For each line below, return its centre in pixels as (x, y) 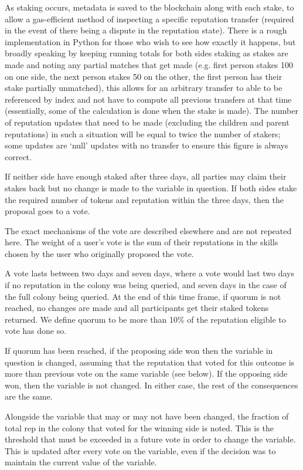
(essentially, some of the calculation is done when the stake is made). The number (151, 111)
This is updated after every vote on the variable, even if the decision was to (140, 450)
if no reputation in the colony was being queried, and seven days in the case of (146, 285)
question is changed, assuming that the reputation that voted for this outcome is (150, 362)
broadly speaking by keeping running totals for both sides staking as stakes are (147, 53)
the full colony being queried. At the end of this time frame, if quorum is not (143, 296)
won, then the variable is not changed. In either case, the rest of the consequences (151, 385)
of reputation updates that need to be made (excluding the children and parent (147, 122)
